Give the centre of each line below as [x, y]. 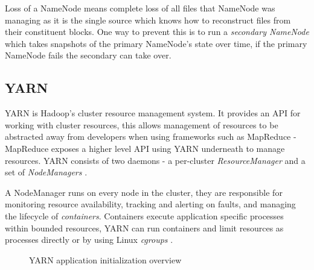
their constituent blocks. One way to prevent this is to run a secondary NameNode [157, 32]
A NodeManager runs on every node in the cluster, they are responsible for [144, 192]
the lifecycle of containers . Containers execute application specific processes [144, 215]
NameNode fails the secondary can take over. [88, 55]
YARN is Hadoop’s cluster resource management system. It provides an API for [153, 113]
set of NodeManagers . [46, 172]
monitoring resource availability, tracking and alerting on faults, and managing [150, 204]
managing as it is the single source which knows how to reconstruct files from [148, 20]
